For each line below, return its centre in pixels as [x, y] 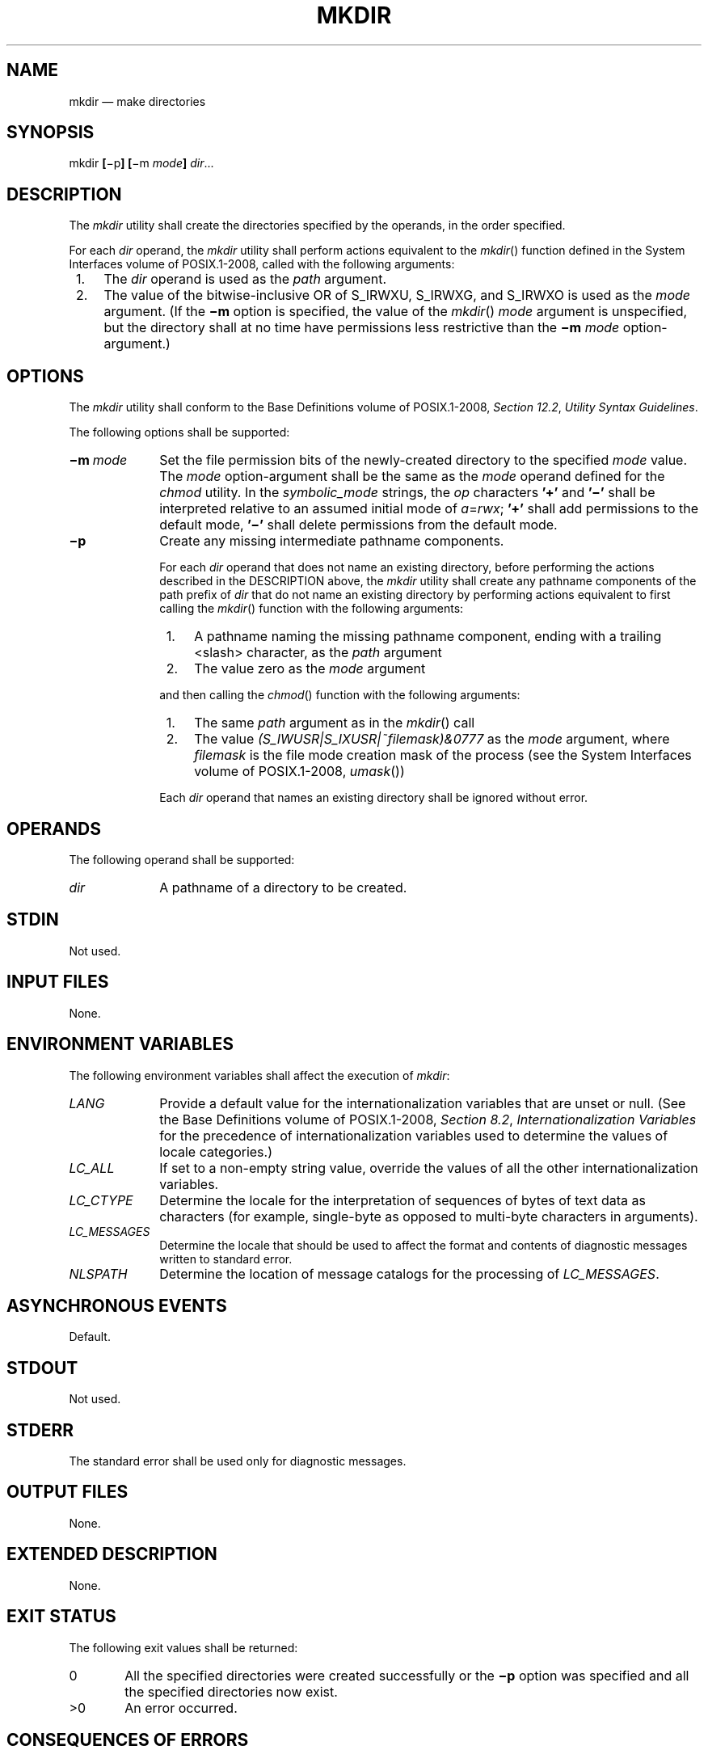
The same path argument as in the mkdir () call [335, 723]
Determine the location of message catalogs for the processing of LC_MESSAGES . [409, 1273]
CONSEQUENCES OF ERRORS [128, 1739]
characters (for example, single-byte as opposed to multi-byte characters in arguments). [429, 1216]
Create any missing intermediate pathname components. [332, 541]
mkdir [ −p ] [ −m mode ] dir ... [141, 163]
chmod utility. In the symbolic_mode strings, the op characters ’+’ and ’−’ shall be [407, 493]
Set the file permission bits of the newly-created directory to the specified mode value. [424, 460]
